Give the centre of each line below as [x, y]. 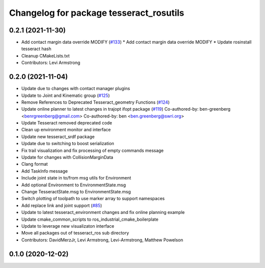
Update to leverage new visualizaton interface [68, 226]
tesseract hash [36, 49]
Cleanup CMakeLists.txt [45, 56]
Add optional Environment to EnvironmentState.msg [74, 185]
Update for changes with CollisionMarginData [67, 157]
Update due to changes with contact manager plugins [76, 89]
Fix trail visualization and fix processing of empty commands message [93, 150]
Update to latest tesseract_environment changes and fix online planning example [103, 212]
